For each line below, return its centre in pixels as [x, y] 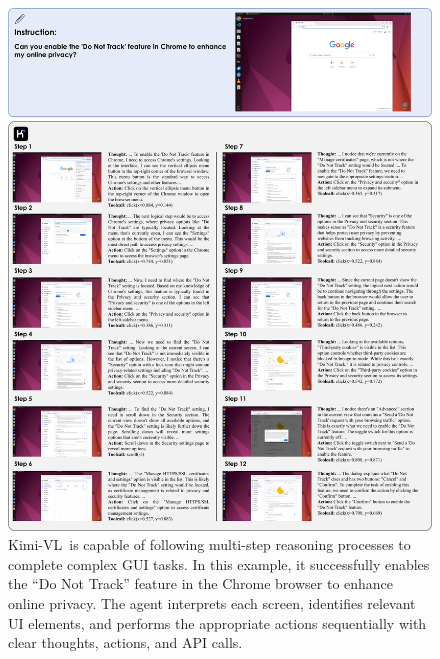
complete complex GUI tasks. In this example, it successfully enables [219, 563]
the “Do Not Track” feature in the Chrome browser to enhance [201, 583]
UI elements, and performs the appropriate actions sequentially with [217, 622]
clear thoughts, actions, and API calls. [125, 642]
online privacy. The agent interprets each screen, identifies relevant [212, 602]
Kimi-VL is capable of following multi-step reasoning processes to [209, 544]
